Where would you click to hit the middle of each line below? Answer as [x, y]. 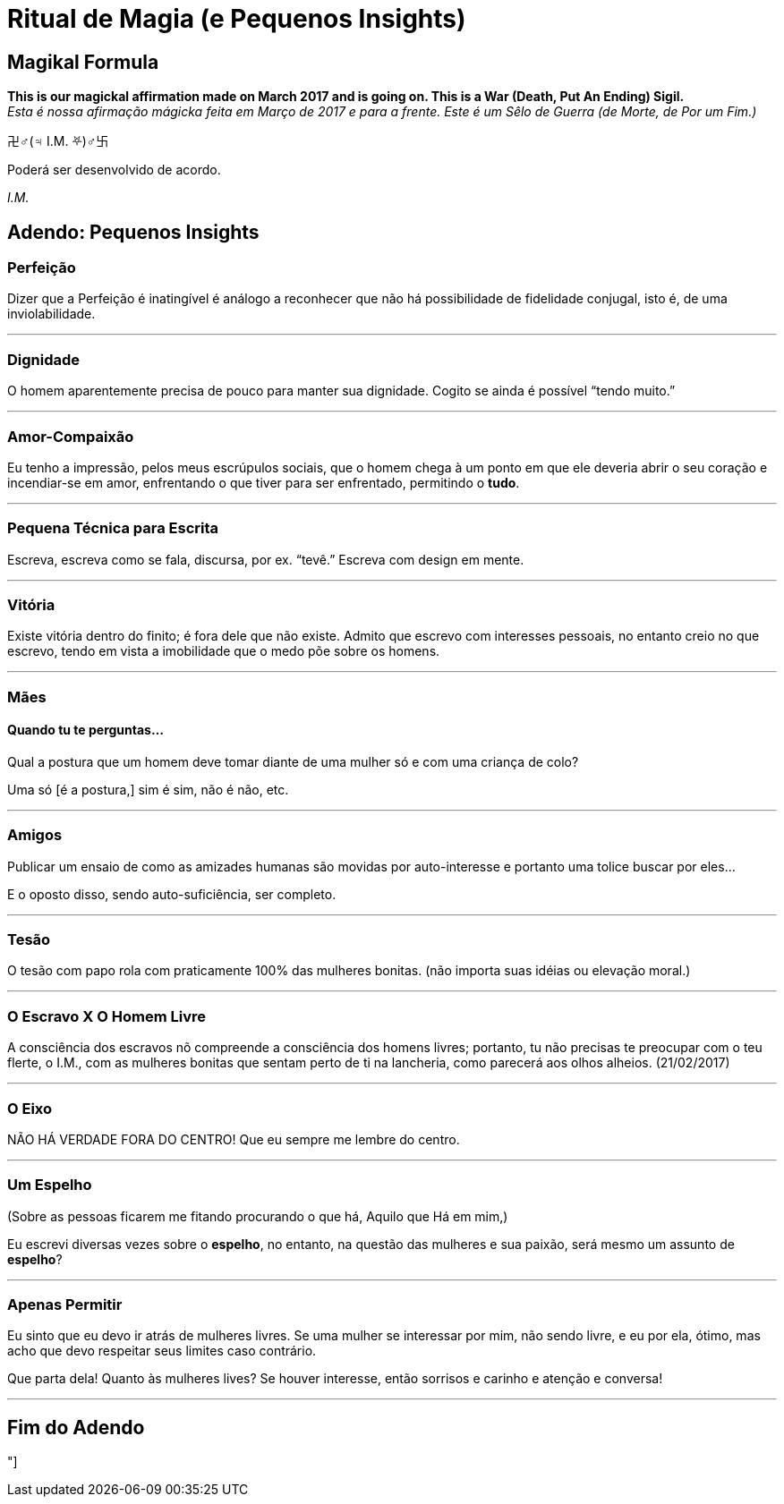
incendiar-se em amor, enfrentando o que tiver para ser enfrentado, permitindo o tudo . [264, 482]
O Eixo [30, 1108]
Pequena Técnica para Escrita [113, 528]
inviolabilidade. [51, 314]
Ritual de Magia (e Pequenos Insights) [237, 19]
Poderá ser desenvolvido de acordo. [114, 170]
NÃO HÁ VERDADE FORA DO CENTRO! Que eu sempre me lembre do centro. [234, 1139]
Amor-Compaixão [71, 436]
